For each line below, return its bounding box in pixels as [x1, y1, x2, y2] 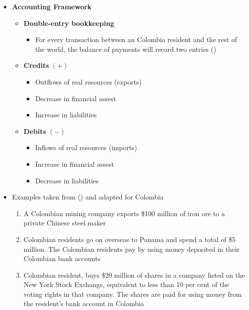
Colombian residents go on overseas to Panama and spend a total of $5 [23, 234, 236, 244]
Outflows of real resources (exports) [35, 76, 142, 87]
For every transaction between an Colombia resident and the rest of [35, 34, 237, 44]
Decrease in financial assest [35, 93, 116, 103]
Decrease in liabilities [35, 175, 99, 185]
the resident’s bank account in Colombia [23, 298, 144, 309]
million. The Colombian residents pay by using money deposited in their [23, 244, 240, 254]
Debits [23, 126, 46, 136]
